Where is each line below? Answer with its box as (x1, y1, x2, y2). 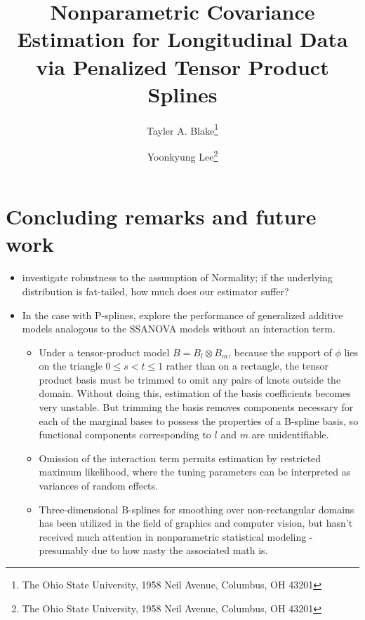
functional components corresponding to (39, 427, 211, 442)
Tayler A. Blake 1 (146, 121, 219, 137)
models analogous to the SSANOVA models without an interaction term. (22, 321, 336, 336)
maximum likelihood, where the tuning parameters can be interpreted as (39, 464, 351, 479)
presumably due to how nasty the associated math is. (39, 543, 268, 558)
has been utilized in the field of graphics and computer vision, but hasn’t (39, 515, 353, 530)
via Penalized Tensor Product (36, 52, 329, 81)
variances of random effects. (39, 478, 158, 493)
